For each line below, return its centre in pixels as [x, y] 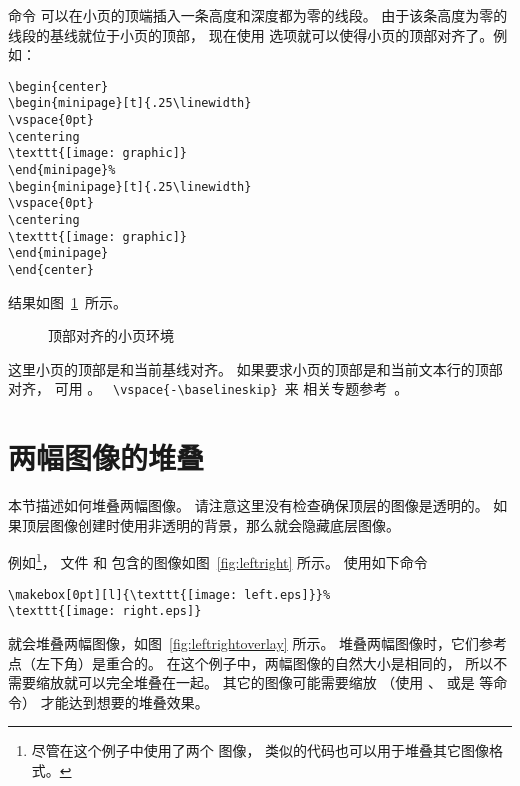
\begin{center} [58, 86]
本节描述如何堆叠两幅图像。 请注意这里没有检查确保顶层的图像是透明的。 [248, 505]
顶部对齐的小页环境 [111, 335]
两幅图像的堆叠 [106, 457]
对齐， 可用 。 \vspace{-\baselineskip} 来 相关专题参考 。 [208, 388]
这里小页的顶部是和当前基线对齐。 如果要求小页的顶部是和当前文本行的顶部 [255, 368]
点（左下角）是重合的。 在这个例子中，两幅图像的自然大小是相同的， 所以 [251, 662]
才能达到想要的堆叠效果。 [124, 701]
